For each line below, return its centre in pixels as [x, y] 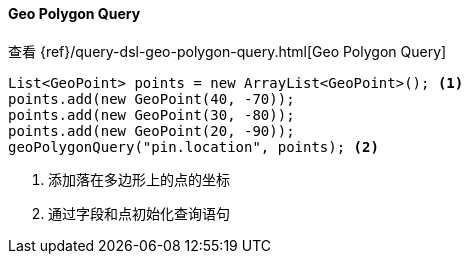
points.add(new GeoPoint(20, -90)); [151, 130]
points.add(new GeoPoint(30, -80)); [151, 114]
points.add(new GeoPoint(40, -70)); [151, 98]
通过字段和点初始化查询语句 [139, 213]
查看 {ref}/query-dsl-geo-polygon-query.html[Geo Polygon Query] [227, 51]
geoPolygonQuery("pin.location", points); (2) [193, 146]
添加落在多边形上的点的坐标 [139, 179]
